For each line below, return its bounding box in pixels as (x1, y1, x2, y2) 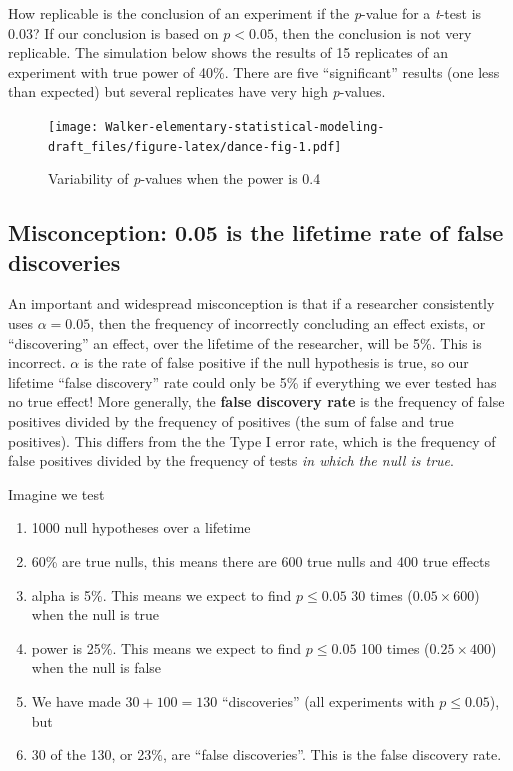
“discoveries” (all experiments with (221, 690, 435, 711)
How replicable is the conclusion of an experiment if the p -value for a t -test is (8, 3, 482, 23)
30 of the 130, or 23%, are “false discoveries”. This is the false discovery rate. (31, 744, 502, 765)
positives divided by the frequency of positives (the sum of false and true (8, 411, 454, 432)
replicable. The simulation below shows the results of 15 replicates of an (8, 42, 448, 63)
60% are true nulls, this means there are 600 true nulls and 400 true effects (31, 551, 491, 571)
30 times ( (351, 584, 413, 605)
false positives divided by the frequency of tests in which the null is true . (8, 450, 454, 471)
